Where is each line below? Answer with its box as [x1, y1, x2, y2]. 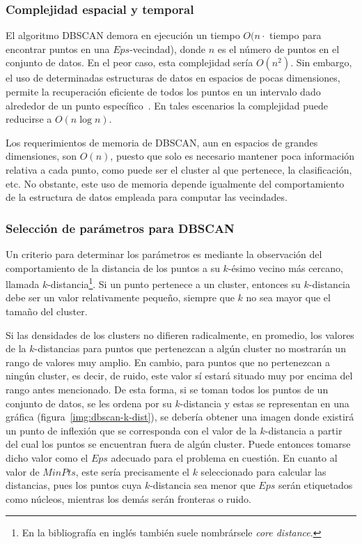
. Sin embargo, [290, 55, 352, 70]
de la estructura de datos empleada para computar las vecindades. [6, 190, 288, 204]
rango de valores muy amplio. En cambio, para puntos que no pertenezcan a [6, 354, 331, 369]
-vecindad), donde [129, 41, 206, 56]
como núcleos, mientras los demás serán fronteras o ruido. [6, 491, 251, 506]
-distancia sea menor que [150, 478, 255, 492]
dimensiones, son [6, 149, 77, 163]
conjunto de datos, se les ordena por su [6, 395, 172, 410]
